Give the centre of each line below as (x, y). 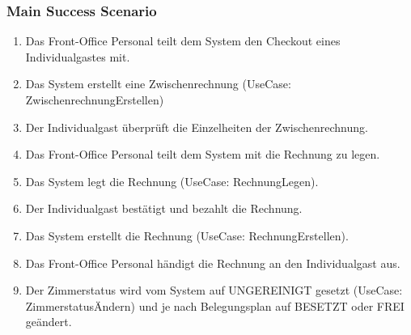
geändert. (49, 322)
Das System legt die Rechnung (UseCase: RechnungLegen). (172, 181)
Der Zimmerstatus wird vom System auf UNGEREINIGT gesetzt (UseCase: (214, 290)
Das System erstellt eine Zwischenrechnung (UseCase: (158, 84)
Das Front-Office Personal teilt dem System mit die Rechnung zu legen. (203, 154)
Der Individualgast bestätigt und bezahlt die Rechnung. (164, 208)
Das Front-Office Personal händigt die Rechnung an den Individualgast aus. (213, 263)
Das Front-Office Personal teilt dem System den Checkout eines (183, 41)
